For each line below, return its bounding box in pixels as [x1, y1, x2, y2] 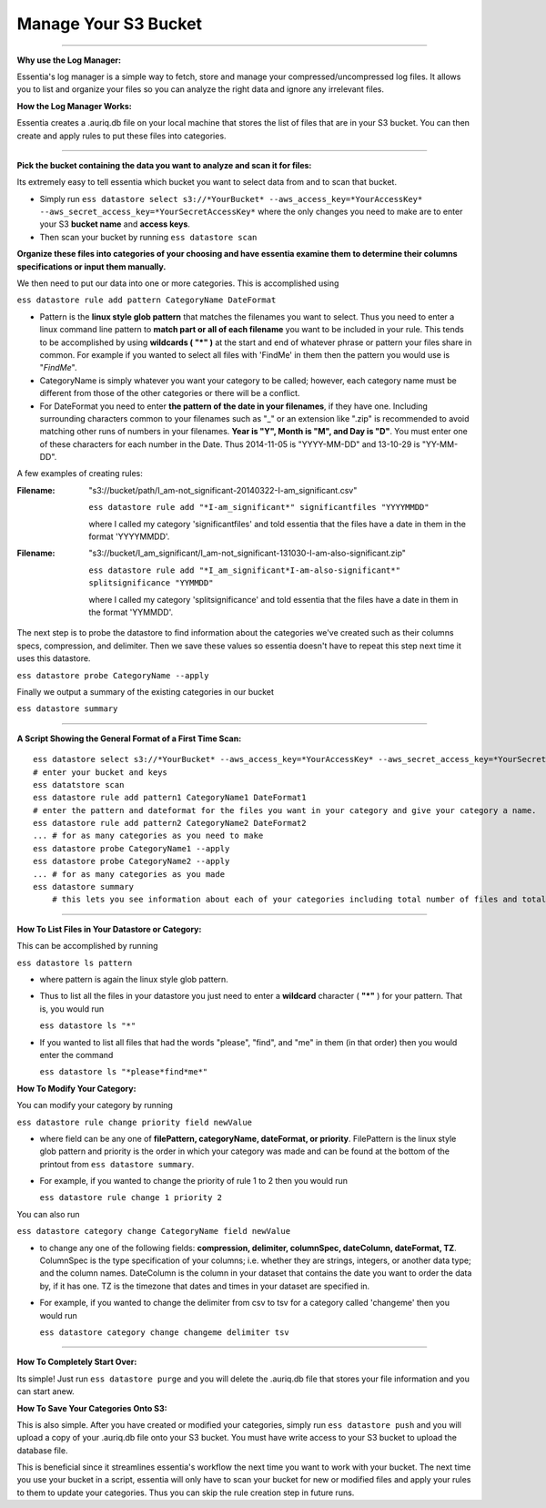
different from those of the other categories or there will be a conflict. [39, 388, 300, 399]
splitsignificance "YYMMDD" [88, 578, 214, 588]
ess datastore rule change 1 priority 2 [39, 1193, 223, 1203]
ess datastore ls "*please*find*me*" [39, 1066, 208, 1077]
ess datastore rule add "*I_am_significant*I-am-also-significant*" [88, 565, 400, 576]
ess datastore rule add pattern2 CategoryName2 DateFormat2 [33, 818, 307, 829]
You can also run [16, 1208, 81, 1219]
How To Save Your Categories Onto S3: [16, 1402, 167, 1413]
